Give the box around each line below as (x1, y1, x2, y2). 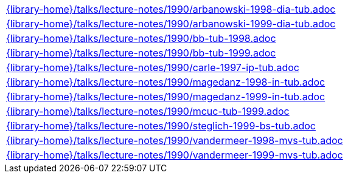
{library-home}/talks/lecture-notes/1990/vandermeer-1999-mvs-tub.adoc (6, 149, 343, 161)
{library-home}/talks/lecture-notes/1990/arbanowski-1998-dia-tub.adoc (6, 3, 336, 15)
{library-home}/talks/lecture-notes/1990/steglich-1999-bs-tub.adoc (6, 120, 316, 132)
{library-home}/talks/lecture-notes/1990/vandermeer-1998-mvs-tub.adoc (6, 134, 343, 146)
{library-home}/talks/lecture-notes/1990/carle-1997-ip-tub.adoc (6, 61, 299, 74)
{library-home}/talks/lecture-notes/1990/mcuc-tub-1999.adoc (6, 105, 290, 117)
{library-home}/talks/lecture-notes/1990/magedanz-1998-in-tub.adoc (6, 76, 325, 88)
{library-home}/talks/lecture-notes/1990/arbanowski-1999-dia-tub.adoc (6, 18, 336, 30)
